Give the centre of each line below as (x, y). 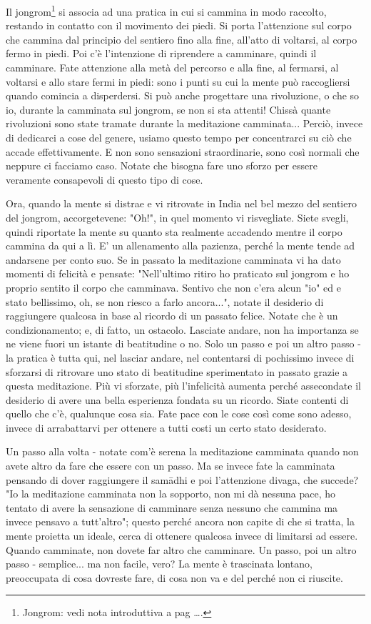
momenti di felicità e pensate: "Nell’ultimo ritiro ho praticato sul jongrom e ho (178, 273)
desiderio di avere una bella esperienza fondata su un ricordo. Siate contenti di (177, 399)
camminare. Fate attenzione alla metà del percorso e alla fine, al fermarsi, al (172, 68)
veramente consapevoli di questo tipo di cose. (105, 179)
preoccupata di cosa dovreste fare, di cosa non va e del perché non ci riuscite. (174, 577)
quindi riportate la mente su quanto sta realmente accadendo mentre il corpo (174, 231)
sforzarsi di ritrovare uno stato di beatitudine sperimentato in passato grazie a (177, 371)
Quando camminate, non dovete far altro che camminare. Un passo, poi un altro (181, 549)
